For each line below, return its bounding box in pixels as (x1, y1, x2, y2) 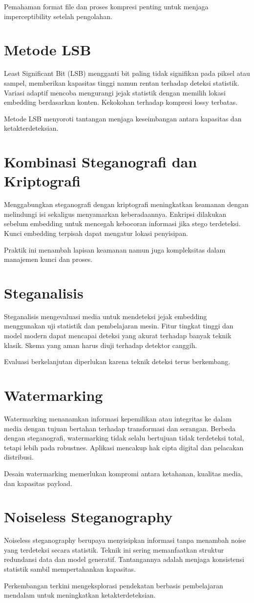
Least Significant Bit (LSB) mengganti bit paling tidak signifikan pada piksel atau (4, 68, 250, 78)
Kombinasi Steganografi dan (4, 152, 197, 172)
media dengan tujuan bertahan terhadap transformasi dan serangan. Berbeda (4, 423, 236, 433)
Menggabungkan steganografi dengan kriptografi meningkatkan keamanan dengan (4, 199, 249, 209)
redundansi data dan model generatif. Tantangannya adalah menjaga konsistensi (4, 554, 244, 564)
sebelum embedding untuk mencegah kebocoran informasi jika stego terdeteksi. (4, 218, 241, 229)
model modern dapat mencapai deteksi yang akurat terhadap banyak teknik (4, 330, 232, 341)
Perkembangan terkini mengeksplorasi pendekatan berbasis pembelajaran (4, 580, 223, 590)
